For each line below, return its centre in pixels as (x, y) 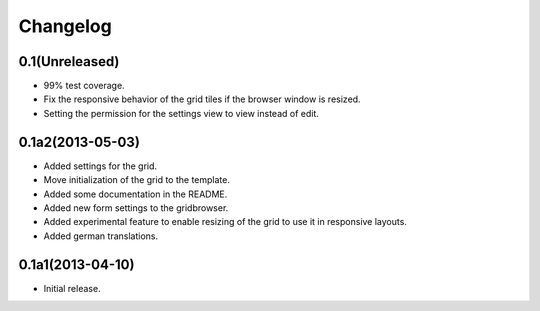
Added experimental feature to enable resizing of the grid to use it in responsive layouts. (225, 222)
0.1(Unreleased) (69, 61)
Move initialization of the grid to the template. (136, 180)
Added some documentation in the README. (135, 194)
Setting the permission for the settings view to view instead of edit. (181, 113)
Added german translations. (101, 236)
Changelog (65, 26)
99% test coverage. (84, 86)
